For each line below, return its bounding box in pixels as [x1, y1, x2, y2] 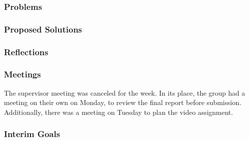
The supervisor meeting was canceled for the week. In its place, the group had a [4, 87, 246, 98]
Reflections [4, 45, 48, 58]
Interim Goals [4, 128, 60, 140]
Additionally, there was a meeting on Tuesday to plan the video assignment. [4, 106, 233, 117]
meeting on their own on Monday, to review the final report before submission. [4, 97, 242, 107]
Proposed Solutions [4, 23, 82, 35]
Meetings [4, 68, 41, 80]
